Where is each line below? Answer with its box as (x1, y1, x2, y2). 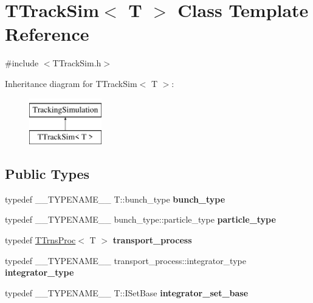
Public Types (5, 164, 90, 183)
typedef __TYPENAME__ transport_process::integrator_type (5, 254, 246, 266)
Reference (5, 21, 89, 46)
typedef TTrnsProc (5, 234, 76, 246)
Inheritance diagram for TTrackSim (5, 77, 137, 89)
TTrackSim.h (52, 57, 101, 69)
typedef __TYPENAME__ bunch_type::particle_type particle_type (5, 213, 276, 226)
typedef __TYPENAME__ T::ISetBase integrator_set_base (5, 286, 249, 299)
